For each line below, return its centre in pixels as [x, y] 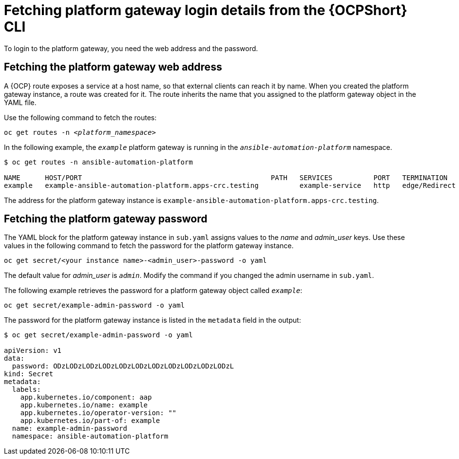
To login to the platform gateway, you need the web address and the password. [131, 48]
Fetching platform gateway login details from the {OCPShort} [206, 10]
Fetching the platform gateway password [106, 219]
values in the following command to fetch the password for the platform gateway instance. [149, 246]
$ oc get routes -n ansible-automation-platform [98, 162]
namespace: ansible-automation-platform [90, 436]
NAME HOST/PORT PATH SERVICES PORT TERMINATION [226, 177]
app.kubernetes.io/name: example [84, 405]
